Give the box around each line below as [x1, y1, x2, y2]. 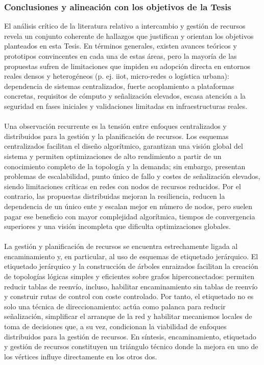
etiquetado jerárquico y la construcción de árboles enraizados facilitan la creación [4, 261, 258, 271]
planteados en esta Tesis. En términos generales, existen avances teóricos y [4, 40, 237, 51]
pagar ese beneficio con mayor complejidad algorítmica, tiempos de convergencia [4, 211, 255, 221]
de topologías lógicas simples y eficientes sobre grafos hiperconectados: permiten [4, 271, 254, 282]
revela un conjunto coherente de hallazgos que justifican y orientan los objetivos [4, 30, 254, 41]
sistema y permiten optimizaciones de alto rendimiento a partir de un [4, 150, 222, 161]
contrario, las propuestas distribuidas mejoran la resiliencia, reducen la [4, 191, 225, 201]
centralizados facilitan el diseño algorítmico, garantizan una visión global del [4, 141, 243, 151]
